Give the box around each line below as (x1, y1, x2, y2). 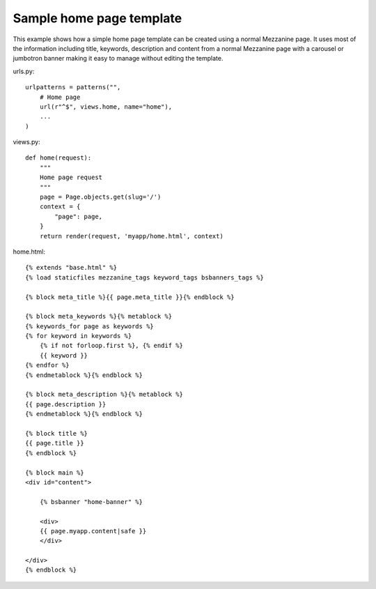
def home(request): (25, 154, 92, 162)
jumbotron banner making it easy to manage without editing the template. (13, 54, 224, 63)
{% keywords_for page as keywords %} (25, 322, 155, 330)
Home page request (39, 174, 103, 181)
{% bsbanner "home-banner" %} (39, 498, 143, 505)
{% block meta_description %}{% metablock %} (25, 390, 184, 399)
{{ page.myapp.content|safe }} (39, 527, 147, 535)
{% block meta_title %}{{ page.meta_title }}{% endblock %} (25, 293, 235, 301)
